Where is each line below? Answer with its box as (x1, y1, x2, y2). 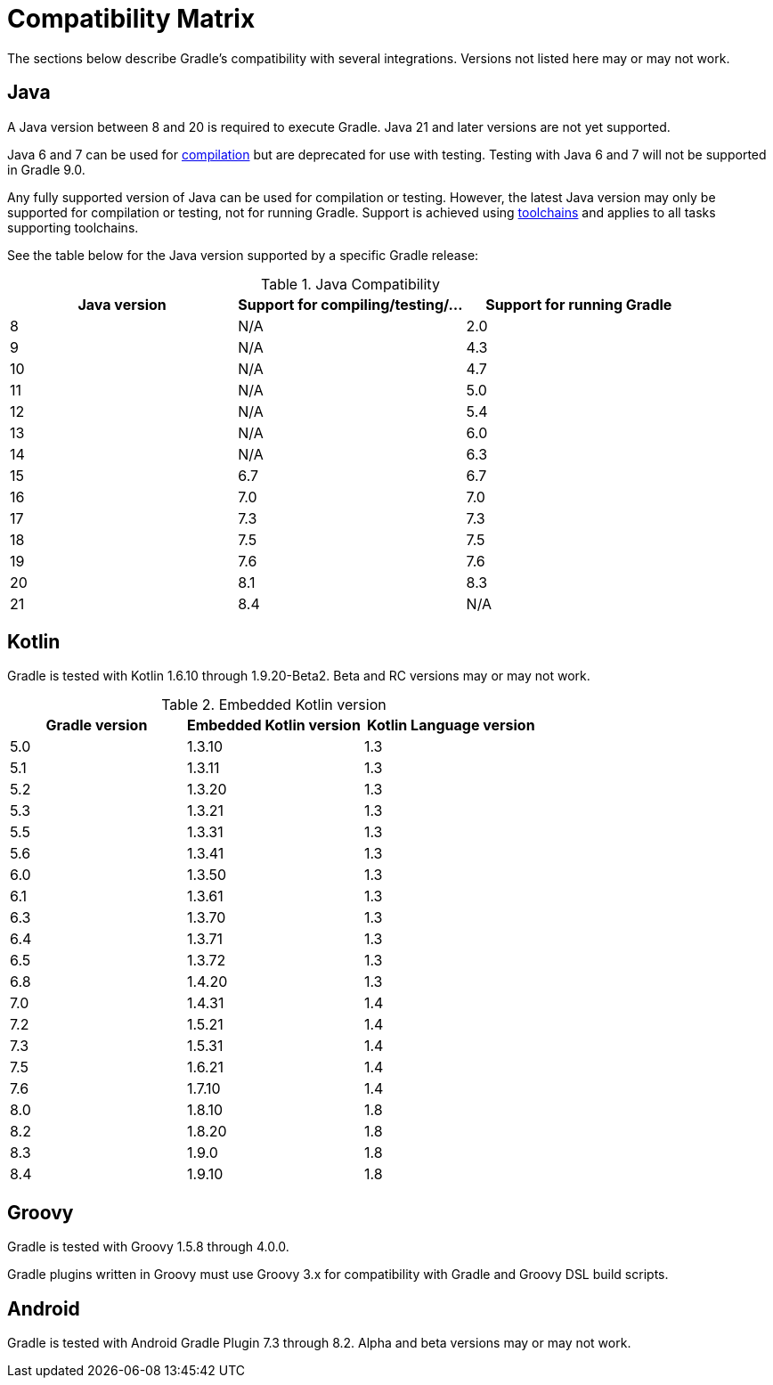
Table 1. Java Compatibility (261, 274, 440, 293)
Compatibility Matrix (7, 4, 256, 34)
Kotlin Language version (367, 716, 535, 735)
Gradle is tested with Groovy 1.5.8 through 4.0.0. (7, 1239, 289, 1255)
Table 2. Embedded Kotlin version (161, 696, 386, 714)
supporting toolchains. (7, 219, 139, 235)
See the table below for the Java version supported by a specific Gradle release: (7, 247, 479, 263)
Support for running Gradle (485, 295, 672, 314)
